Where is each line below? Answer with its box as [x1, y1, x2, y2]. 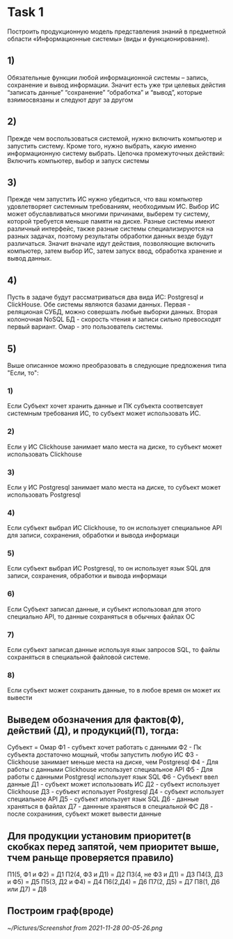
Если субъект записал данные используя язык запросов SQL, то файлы [7, 646, 220, 654]
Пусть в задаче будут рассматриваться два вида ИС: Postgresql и [7, 293, 204, 302]
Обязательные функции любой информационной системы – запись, [7, 73, 209, 82]
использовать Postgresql [7, 490, 81, 499]
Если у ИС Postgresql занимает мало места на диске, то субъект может [7, 483, 221, 491]
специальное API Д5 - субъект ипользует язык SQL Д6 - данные [7, 795, 200, 803]
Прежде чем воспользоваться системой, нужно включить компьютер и [7, 134, 223, 143]
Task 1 [7, 4, 44, 20]
